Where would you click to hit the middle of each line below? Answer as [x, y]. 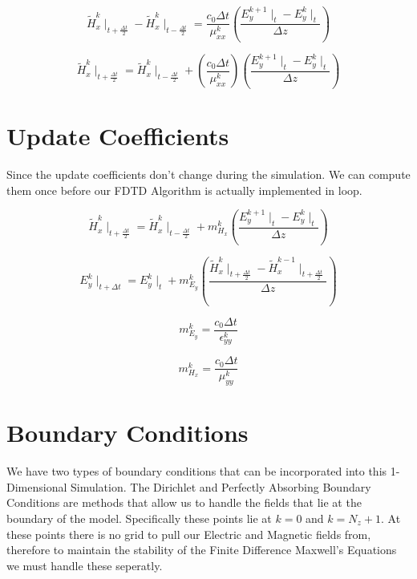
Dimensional [37, 486]
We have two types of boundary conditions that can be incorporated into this [197, 471]
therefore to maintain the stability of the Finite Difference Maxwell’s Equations [202, 550]
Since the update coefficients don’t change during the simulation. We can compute [208, 174]
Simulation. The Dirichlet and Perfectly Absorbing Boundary [221, 486]
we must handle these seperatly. [85, 565]
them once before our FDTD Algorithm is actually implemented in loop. [184, 190]
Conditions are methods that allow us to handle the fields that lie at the [184, 502]
